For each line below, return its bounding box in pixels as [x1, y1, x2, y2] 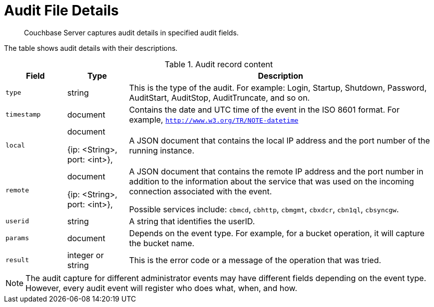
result [5, 256, 29, 264]
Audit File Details [4, 2, 119, 19]
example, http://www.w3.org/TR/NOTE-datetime [129, 114, 299, 125]
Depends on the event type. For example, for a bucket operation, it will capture [129, 228, 425, 238]
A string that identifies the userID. [129, 216, 255, 226]
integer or [67, 250, 104, 260]
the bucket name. [129, 238, 195, 248]
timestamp [5, 111, 41, 119]
